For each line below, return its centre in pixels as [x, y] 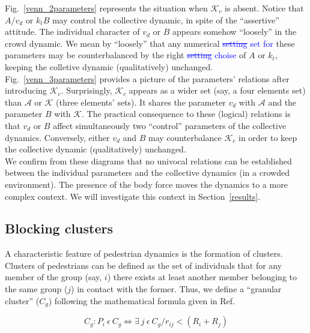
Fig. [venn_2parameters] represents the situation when [106, 8]
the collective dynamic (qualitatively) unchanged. [96, 149]
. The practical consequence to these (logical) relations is [186, 114]
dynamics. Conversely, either [57, 137]
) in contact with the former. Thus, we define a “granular [176, 289]
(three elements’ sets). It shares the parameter [141, 102]
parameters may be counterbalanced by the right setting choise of [126, 55]
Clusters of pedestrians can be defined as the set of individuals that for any [144, 265]
